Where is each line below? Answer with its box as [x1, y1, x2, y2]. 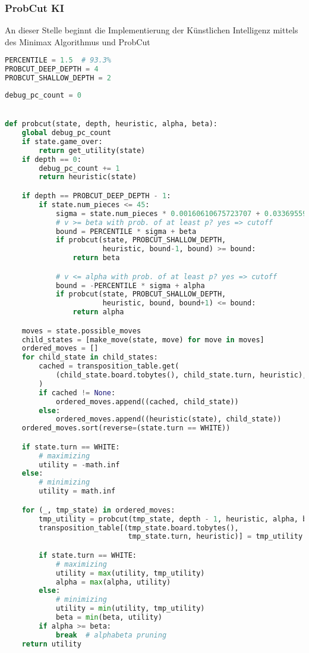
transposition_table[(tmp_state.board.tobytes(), [39, 523, 239, 532]
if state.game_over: [21, 137, 103, 146]
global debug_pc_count [21, 129, 111, 138]
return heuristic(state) [39, 173, 137, 182]
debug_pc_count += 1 [39, 164, 120, 173]
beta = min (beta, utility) [55, 613, 162, 622]
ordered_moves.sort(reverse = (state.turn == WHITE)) [21, 424, 231, 433]
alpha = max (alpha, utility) [55, 577, 171, 586]
